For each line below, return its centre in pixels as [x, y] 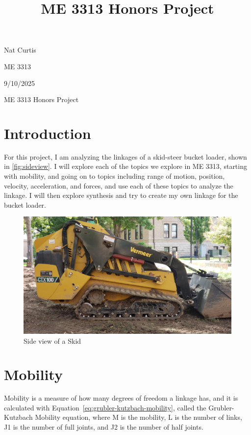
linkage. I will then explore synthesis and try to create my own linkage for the [121, 195]
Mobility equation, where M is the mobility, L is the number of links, [138, 417]
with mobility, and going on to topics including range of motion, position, [114, 176]
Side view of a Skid [52, 340]
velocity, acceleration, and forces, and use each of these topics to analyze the [119, 185]
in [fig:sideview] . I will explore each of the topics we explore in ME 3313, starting [125, 166]
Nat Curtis [20, 50]
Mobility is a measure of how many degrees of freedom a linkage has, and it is [121, 398]
